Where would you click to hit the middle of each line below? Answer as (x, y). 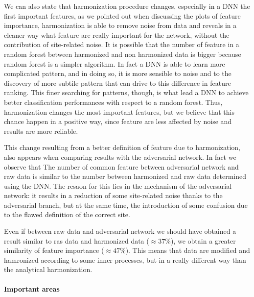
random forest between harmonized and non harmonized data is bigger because (123, 54)
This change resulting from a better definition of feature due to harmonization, (122, 147)
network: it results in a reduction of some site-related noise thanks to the (113, 195)
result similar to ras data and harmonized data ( (77, 240)
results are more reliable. (41, 131)
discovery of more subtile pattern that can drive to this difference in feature (117, 83)
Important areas (32, 288)
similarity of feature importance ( (54, 250)
